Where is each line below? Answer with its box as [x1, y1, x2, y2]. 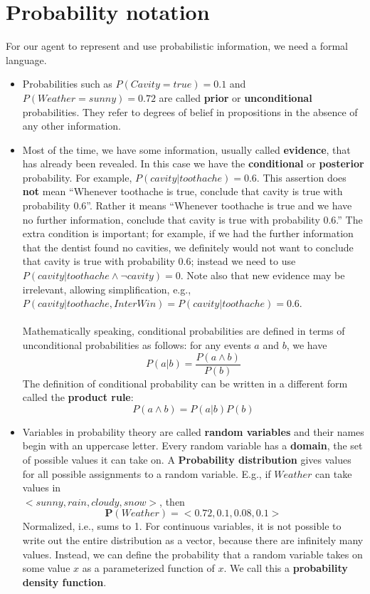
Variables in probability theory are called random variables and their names [22, 424, 364, 439]
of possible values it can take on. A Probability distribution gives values [22, 452, 351, 467]
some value [22, 561, 70, 575]
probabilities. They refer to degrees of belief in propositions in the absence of [22, 104, 358, 119]
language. [6, 52, 47, 67]
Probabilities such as [22, 76, 112, 91]
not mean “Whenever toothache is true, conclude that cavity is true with [22, 184, 343, 199]
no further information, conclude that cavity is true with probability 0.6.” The [22, 212, 363, 226]
